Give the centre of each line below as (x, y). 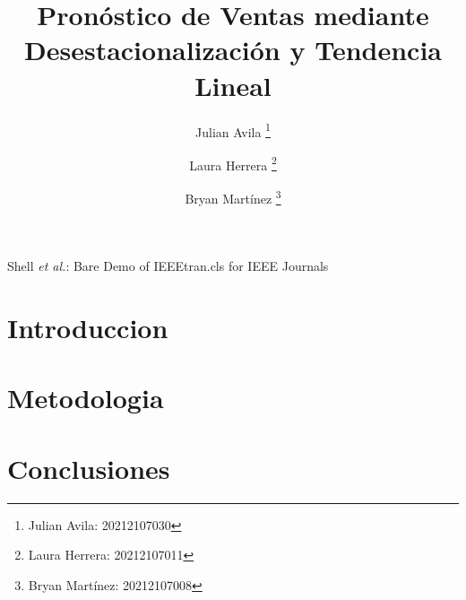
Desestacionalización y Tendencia (233, 50)
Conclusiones (89, 468)
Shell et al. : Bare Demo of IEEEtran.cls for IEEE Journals (168, 266)
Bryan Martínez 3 (233, 197)
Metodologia (86, 398)
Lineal (233, 85)
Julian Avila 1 (233, 130)
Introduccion (88, 328)
